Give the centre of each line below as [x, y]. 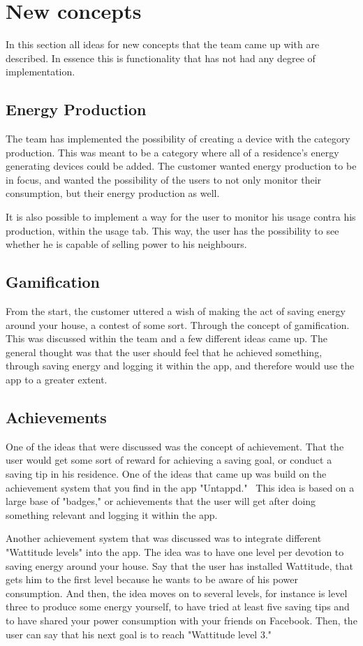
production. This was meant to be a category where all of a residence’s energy [172, 152]
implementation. [40, 72]
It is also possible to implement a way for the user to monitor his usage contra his [181, 217]
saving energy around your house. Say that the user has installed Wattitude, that [179, 565]
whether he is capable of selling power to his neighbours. [126, 244]
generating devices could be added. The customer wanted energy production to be [181, 166]
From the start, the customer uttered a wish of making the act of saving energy [176, 311]
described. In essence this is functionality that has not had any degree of [161, 58]
